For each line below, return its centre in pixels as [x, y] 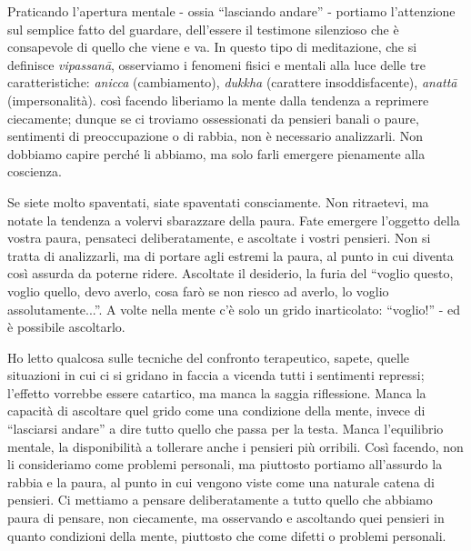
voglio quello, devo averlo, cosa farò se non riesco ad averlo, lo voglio [198, 291]
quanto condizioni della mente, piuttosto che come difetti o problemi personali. [227, 535]
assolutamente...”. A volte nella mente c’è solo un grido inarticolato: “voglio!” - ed [234, 309]
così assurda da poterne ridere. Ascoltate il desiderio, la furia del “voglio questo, [230, 273]
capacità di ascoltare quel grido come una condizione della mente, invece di [216, 411]
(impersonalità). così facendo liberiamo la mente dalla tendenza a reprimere [218, 100]
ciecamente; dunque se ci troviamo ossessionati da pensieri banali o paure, [213, 118]
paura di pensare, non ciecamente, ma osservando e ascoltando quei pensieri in [226, 518]
